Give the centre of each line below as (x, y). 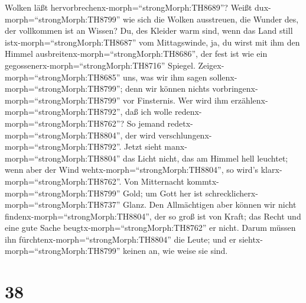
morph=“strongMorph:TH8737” (63, 204)
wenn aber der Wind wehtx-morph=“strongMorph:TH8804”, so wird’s (132, 170)
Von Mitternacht (154, 181)
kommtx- (203, 181)
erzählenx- (250, 100)
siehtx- (251, 239)
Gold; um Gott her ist (163, 193)
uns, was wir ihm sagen (165, 77)
